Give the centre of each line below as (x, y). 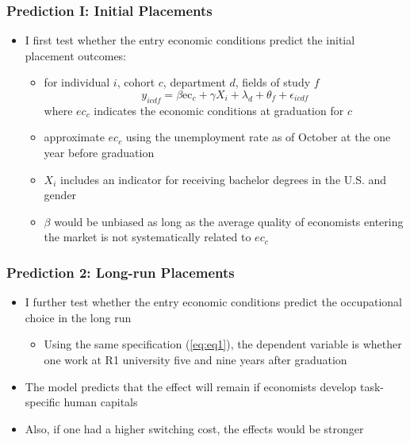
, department (194, 82)
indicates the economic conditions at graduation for (219, 110)
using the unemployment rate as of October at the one (258, 137)
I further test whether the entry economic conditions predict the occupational (213, 302)
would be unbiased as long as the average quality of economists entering (229, 221)
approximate (74, 137)
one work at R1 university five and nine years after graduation (195, 359)
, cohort (136, 82)
